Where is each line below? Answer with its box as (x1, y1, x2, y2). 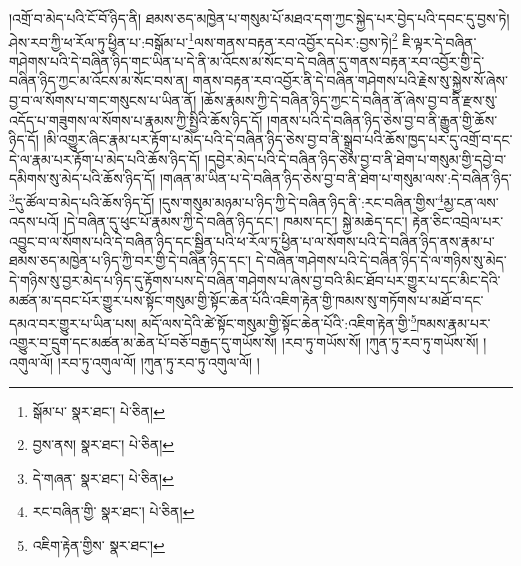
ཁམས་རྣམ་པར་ (416, 312, 491, 333)
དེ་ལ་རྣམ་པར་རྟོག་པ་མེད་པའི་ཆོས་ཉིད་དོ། (9, 148, 201, 169)
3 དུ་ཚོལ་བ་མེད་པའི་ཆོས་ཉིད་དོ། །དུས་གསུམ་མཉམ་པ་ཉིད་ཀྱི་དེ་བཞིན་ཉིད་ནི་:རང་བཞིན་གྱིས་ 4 (9, 189, 444, 212)
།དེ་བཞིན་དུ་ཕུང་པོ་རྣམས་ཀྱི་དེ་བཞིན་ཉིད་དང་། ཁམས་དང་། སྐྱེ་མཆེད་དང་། (63, 211, 408, 232)
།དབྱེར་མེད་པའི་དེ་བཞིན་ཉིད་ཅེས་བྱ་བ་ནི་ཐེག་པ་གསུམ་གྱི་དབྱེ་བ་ (204, 148, 507, 169)
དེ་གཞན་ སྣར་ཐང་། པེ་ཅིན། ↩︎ (32, 467, 174, 488)
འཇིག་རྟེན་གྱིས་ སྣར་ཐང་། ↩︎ (32, 535, 165, 556)
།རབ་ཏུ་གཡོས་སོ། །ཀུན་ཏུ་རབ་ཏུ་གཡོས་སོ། (281, 332, 479, 353)
